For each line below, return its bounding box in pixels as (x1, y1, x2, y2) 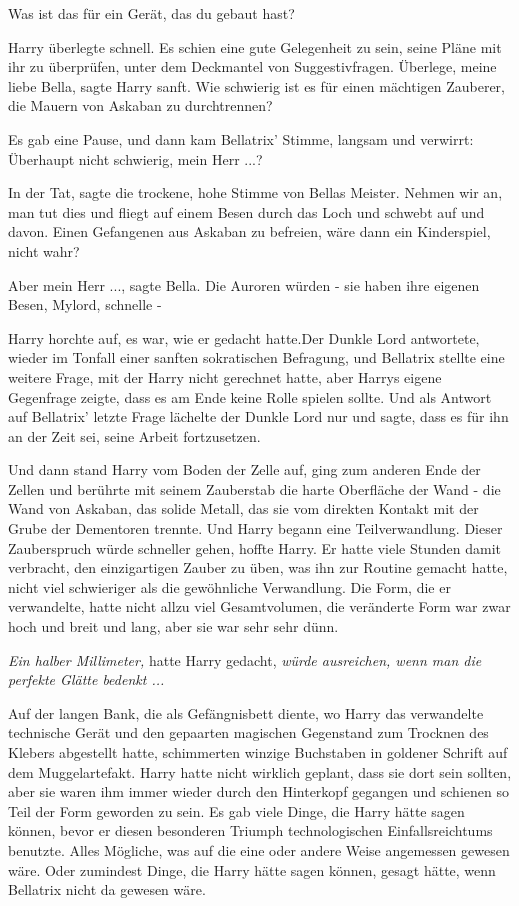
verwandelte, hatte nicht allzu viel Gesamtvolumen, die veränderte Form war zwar (8, 596, 511, 617)
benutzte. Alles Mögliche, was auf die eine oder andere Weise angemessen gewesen (8, 839, 510, 860)
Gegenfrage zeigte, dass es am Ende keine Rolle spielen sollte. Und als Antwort (8, 386, 492, 407)
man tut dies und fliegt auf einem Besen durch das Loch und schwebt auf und (8, 201, 485, 222)
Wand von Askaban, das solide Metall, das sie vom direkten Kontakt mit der (8, 498, 479, 519)
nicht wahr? (8, 240, 80, 261)
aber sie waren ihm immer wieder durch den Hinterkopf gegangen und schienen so (8, 781, 509, 802)
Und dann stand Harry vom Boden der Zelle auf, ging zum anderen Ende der (8, 459, 481, 480)
